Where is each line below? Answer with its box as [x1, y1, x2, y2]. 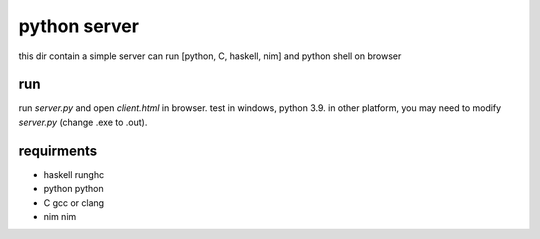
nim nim [43, 210, 77, 222]
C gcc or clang [43, 196, 105, 209]
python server [18, 15, 140, 37]
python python [43, 183, 104, 195]
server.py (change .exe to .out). [18, 116, 148, 128]
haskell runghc [43, 168, 105, 180]
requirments [18, 142, 98, 159]
